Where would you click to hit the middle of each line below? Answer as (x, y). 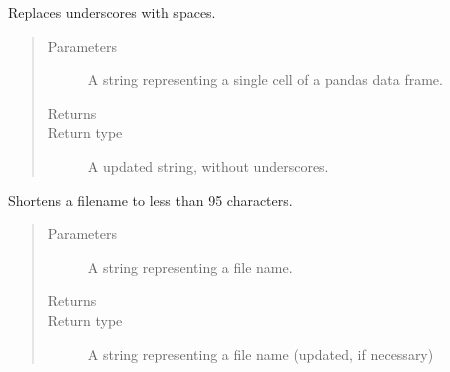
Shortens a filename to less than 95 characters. (150, 199)
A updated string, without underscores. (208, 165)
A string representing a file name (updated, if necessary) (260, 353)
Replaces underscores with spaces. (112, 12)
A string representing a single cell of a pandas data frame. (265, 79)
